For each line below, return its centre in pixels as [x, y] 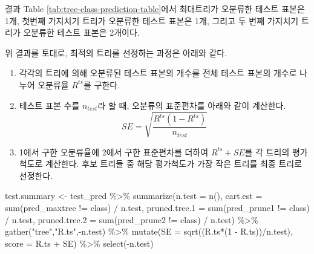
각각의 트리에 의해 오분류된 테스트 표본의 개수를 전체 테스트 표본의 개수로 [158, 73]
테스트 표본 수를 [49, 105]
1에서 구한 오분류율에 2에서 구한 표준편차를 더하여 [114, 151]
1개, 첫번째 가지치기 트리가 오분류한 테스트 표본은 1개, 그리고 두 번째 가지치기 [152, 20]
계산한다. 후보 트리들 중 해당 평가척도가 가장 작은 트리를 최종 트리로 [174, 164]
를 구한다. [102, 84]
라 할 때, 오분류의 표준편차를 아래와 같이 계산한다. [192, 105]
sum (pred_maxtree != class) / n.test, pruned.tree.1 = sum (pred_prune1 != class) [157, 208]
